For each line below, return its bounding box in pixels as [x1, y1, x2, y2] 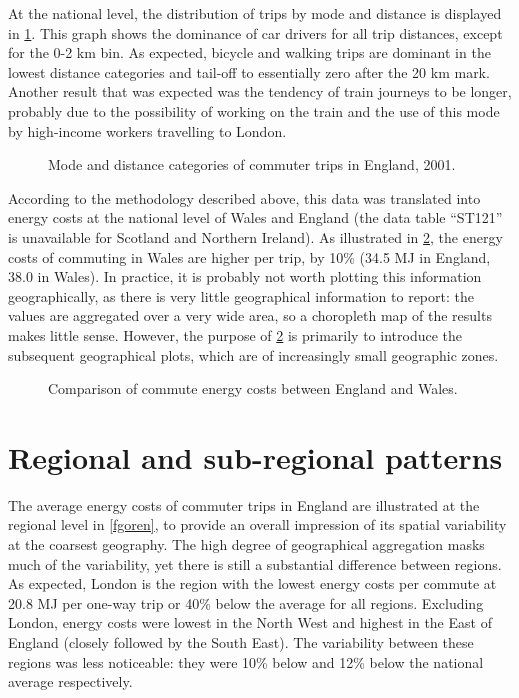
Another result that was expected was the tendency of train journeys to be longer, [8, 81, 512, 102]
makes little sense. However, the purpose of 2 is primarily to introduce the [8, 324, 462, 345]
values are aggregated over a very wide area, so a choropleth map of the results [8, 305, 492, 326]
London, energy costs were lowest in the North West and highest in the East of [8, 612, 492, 633]
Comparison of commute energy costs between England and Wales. [48, 378, 458, 399]
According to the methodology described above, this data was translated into [8, 187, 481, 208]
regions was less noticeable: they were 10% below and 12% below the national [8, 651, 484, 672]
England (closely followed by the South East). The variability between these [8, 631, 474, 652]
